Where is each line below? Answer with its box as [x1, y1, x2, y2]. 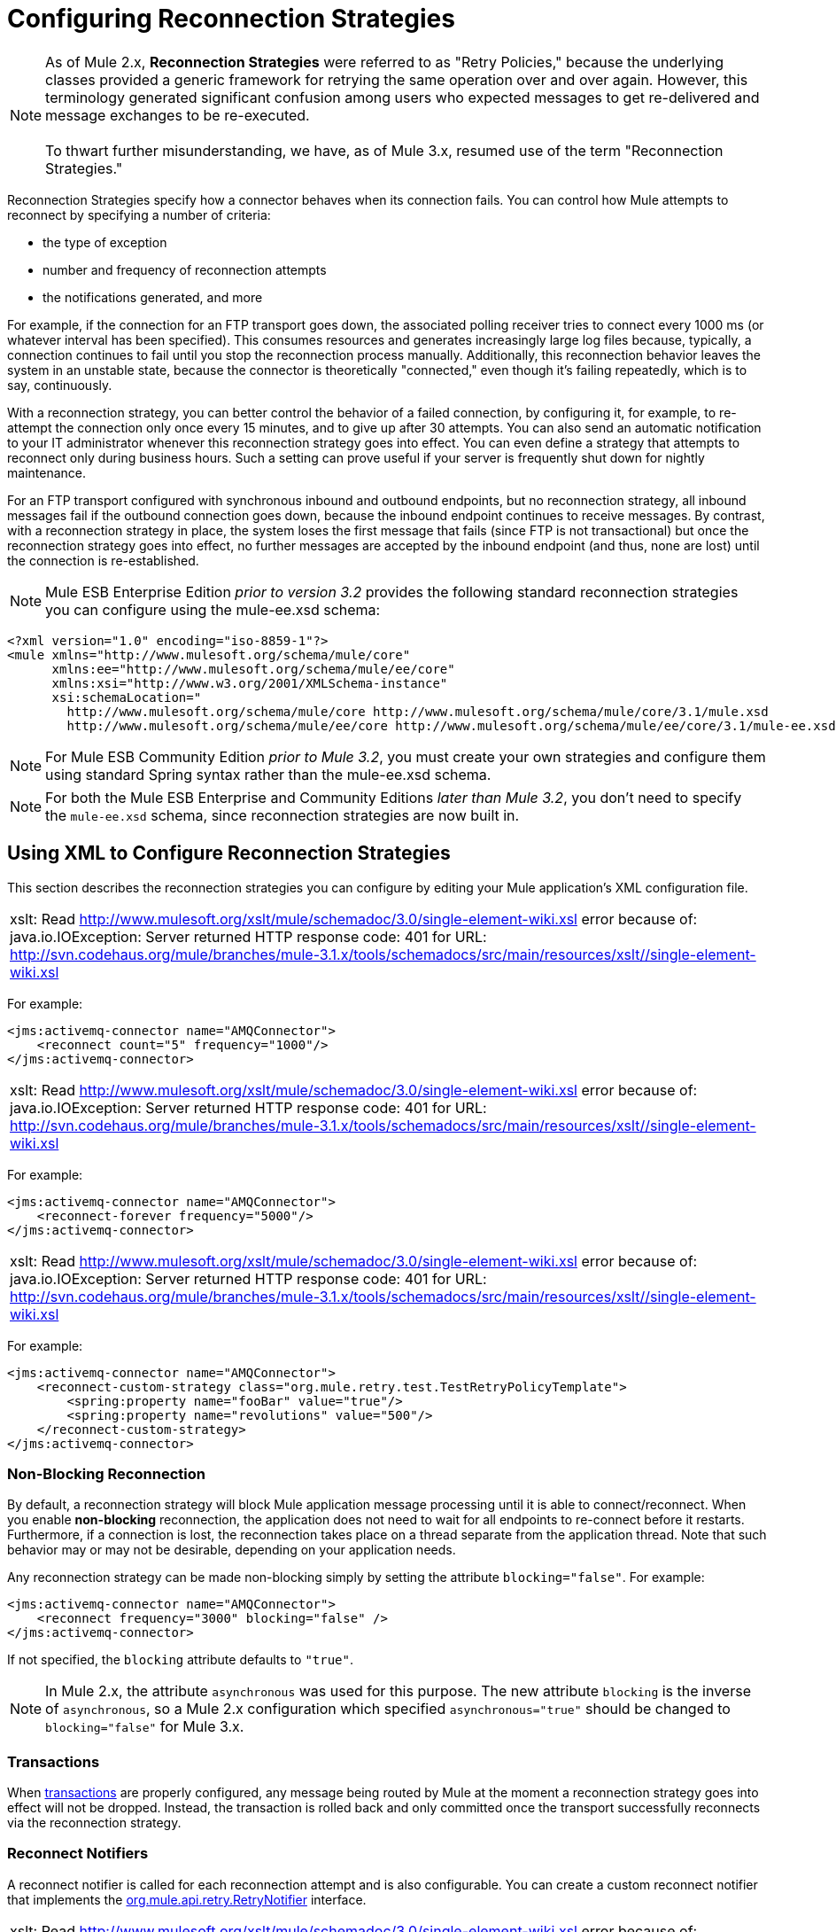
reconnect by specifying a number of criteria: [7, 206, 271, 222]
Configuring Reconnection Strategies [7, 4, 455, 34]
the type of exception [43, 234, 167, 250]
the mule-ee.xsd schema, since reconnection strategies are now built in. [45, 806, 520, 824]
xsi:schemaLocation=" [51, 689, 202, 705]
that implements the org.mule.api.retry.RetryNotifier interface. [7, 1891, 367, 1907]
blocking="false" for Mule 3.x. [45, 1718, 244, 1736]
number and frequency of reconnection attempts [43, 261, 327, 277]
